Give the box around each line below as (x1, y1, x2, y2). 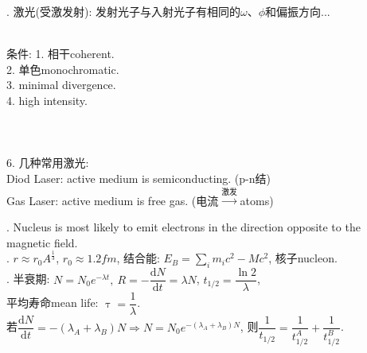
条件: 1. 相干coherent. (6, 45, 115, 62)
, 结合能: (116, 250, 160, 266)
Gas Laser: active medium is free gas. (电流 (6, 192, 219, 208)
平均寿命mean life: (6, 294, 99, 311)
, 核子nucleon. (268, 250, 338, 266)
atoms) (240, 192, 274, 208)
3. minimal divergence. (6, 76, 116, 93)
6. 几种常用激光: (6, 154, 89, 171)
